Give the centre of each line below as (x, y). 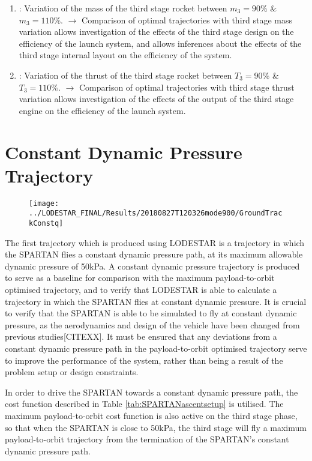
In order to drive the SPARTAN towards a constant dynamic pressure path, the (151, 392)
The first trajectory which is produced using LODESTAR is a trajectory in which (155, 242)
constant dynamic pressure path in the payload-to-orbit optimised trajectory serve (156, 348)
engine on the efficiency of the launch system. (102, 110)
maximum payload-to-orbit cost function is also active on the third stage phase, (151, 415)
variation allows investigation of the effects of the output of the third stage (156, 99)
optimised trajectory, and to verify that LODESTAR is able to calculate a (141, 289)
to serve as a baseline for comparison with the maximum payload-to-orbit (140, 278)
